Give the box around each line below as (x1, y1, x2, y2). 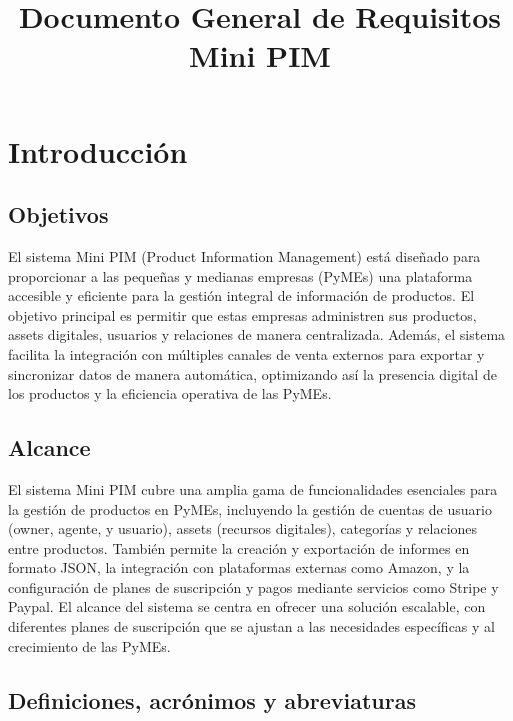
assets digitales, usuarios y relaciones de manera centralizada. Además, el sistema (8, 324, 506, 345)
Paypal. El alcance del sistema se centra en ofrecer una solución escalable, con (8, 596, 486, 617)
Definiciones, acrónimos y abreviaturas (8, 684, 416, 715)
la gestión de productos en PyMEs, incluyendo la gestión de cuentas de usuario (8, 498, 492, 519)
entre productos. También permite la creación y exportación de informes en (8, 537, 470, 558)
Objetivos (8, 199, 109, 230)
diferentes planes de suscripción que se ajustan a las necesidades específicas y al (8, 616, 495, 637)
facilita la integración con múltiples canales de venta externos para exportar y (8, 343, 485, 364)
